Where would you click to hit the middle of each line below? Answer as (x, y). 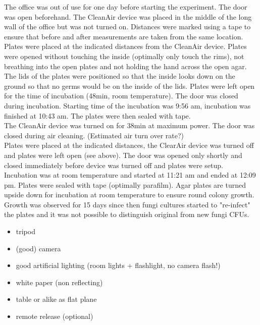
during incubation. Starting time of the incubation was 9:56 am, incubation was (127, 105)
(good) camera (38, 248)
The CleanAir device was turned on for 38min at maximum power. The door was (129, 125)
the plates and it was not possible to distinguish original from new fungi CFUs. (127, 214)
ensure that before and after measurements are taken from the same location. (124, 36)
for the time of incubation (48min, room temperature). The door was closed (121, 96)
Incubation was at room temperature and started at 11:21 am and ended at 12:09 (130, 175)
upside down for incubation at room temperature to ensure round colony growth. (129, 195)
